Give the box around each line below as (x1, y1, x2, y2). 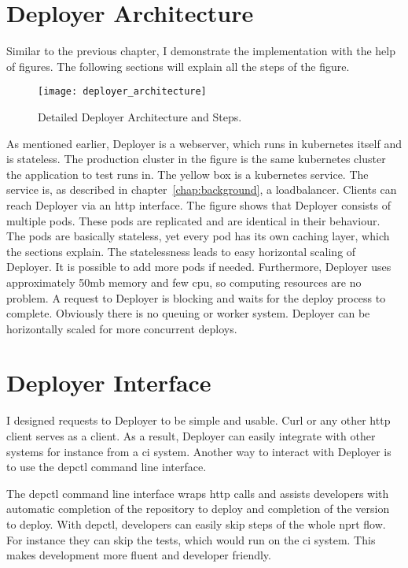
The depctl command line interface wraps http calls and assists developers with (6, 484, 389, 501)
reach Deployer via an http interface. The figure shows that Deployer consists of (6, 196, 391, 213)
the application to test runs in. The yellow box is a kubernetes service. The (6, 165, 369, 182)
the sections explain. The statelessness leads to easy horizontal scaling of (6, 243, 356, 259)
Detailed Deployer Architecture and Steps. (38, 108, 242, 124)
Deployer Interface (6, 366, 211, 399)
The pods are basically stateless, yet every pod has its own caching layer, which (6, 228, 390, 244)
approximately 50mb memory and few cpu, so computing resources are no (6, 273, 362, 290)
